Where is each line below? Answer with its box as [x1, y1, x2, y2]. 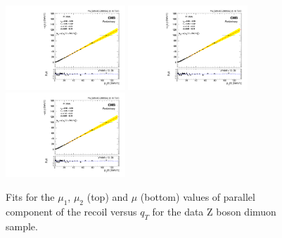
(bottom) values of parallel [140, 189, 255, 204]
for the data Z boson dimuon [152, 204, 276, 218]
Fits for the [6, 189, 55, 204]
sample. [6, 218, 38, 233]
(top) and [86, 189, 129, 204]
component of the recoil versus [6, 204, 137, 218]
